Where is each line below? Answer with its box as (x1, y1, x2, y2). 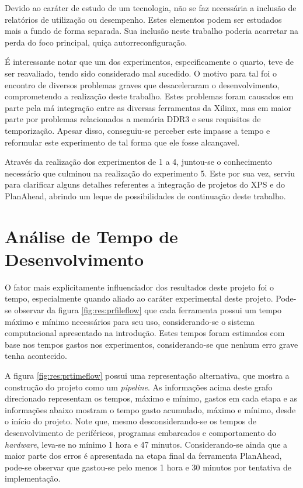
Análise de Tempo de (5, 224, 178, 248)
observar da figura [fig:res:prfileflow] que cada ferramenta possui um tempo (14, 304, 281, 316)
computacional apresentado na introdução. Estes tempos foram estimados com (5, 327, 285, 339)
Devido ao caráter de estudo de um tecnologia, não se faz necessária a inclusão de (5, 2, 297, 13)
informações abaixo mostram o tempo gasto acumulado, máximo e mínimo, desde (5, 403, 296, 416)
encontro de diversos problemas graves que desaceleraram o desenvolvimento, (5, 78, 280, 91)
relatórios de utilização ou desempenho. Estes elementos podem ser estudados (5, 13, 282, 25)
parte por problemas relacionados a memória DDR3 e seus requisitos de (5, 113, 261, 125)
